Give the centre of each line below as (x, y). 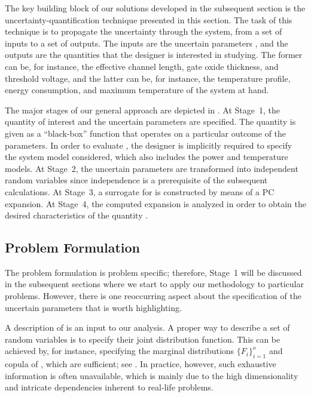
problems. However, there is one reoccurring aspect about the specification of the (153, 296)
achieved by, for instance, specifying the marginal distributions (120, 351)
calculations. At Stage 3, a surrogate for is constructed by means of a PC (140, 191)
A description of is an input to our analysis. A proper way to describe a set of (147, 327)
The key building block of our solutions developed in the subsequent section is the (155, 8)
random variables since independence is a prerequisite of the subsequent (136, 180)
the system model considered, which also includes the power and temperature (147, 157)
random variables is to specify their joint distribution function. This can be (143, 339)
